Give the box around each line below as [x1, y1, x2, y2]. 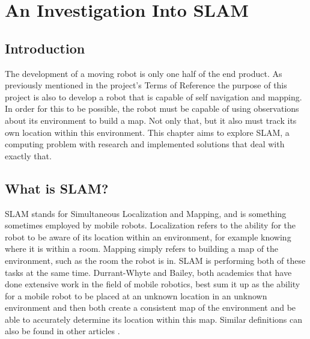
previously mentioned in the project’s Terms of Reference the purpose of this [5, 79, 287, 91]
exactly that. [5, 149, 52, 162]
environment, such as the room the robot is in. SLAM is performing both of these [5, 254, 306, 266]
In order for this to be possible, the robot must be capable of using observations [5, 102, 299, 115]
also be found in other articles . [5, 325, 120, 337]
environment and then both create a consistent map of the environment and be [5, 301, 296, 314]
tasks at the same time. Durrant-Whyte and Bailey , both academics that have [5, 266, 292, 278]
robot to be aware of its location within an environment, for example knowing [5, 230, 291, 243]
